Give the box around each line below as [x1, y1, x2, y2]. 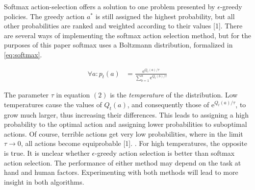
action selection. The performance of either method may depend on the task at [4, 157, 241, 167]
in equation [56, 90, 90, 100]
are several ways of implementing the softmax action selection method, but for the [4, 30, 251, 40]
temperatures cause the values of [4, 99, 102, 109]
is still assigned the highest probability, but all [95, 11, 235, 21]
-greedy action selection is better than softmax [95, 148, 235, 158]
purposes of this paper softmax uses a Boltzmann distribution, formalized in [4, 40, 233, 50]
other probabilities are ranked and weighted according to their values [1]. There [4, 21, 243, 31]
